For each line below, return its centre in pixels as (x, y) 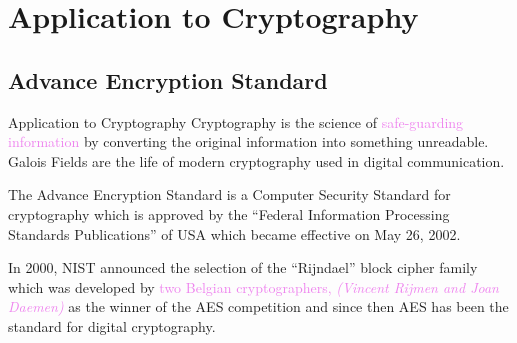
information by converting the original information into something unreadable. (248, 141)
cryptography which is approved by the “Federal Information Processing (229, 213)
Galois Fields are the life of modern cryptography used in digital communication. (256, 160)
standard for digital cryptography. (112, 325)
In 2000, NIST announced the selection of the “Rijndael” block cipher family (243, 267)
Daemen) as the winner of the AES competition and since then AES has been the (258, 306)
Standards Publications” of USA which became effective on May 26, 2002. (234, 233)
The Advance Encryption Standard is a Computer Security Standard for (229, 194)
